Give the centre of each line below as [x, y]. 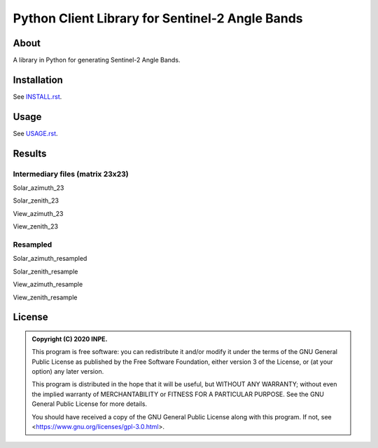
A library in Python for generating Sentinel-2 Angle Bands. [97, 60]
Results [30, 153]
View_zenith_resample [45, 297]
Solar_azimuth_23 [38, 188]
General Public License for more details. [89, 404]
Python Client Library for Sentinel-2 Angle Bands [158, 18]
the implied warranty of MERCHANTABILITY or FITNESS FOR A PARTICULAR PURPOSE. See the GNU [178, 394]
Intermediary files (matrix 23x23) [71, 174]
